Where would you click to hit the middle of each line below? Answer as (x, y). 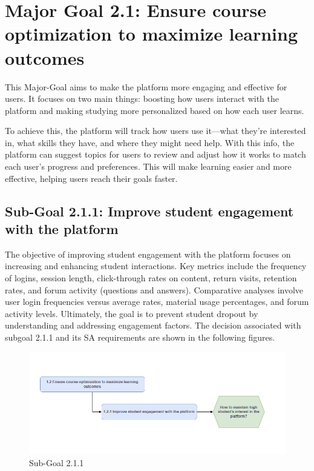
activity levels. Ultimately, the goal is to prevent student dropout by (132, 313)
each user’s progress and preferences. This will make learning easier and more (148, 166)
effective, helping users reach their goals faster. (91, 178)
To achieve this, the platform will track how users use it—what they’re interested (155, 131)
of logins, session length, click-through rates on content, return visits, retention (151, 278)
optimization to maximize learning (152, 34)
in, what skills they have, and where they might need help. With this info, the (150, 142)
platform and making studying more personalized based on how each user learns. (155, 110)
